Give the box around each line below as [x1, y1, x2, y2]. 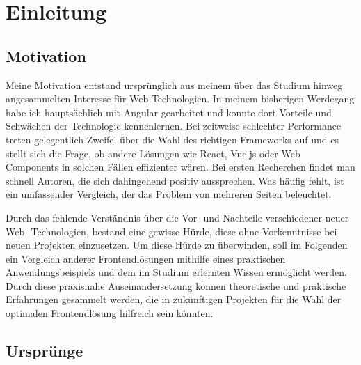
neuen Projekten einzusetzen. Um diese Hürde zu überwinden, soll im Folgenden [6, 238, 348, 252]
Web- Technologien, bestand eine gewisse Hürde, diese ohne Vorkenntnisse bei [6, 224, 337, 238]
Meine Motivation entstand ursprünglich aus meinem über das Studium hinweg [6, 77, 343, 92]
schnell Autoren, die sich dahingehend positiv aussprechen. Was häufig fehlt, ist [6, 173, 344, 187]
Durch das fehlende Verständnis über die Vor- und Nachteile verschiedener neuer [6, 210, 349, 224]
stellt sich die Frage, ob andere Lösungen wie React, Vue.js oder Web [6, 146, 300, 160]
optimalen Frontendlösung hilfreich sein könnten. [6, 306, 214, 320]
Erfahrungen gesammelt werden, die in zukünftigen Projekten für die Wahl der [6, 292, 342, 306]
